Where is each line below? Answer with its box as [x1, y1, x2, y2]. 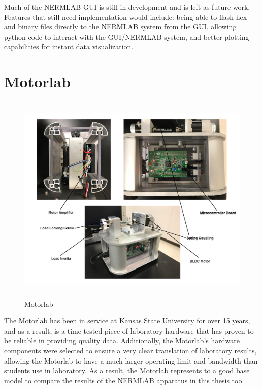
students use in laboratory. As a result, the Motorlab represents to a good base [4, 365, 250, 376]
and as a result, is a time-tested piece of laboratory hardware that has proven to [4, 325, 254, 336]
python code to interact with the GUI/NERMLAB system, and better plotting [4, 31, 249, 42]
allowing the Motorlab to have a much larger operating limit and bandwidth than [4, 355, 258, 366]
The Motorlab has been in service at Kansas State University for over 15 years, [4, 315, 250, 326]
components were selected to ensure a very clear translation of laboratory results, [4, 345, 257, 356]
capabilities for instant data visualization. [4, 41, 134, 52]
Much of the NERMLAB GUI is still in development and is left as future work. [4, 2, 250, 12]
